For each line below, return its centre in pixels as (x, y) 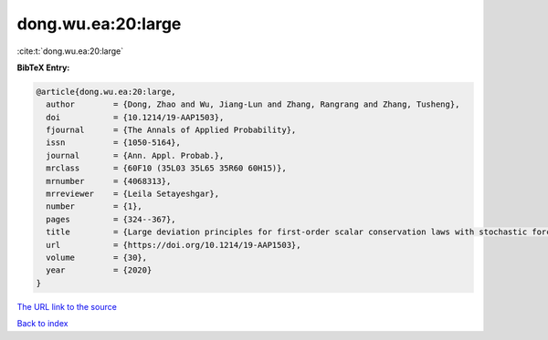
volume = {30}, (97, 258)
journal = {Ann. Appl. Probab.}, (135, 155)
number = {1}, (95, 206)
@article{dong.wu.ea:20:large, (106, 92)
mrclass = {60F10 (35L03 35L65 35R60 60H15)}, (166, 168)
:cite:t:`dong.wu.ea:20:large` (70, 51)
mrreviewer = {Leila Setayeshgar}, (132, 194)
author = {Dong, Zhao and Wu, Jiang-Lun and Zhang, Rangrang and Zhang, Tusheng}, (253, 104)
